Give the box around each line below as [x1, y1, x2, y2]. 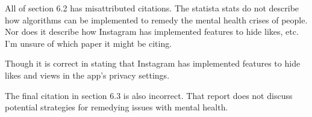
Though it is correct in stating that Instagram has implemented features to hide [5, 57, 301, 70]
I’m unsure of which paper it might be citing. [5, 37, 172, 49]
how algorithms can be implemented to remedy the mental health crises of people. [5, 13, 308, 26]
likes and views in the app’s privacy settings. [5, 68, 170, 81]
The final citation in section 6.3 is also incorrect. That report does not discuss [5, 89, 293, 101]
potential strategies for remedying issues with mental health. [5, 101, 228, 113]
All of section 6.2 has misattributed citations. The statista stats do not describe [5, 2, 299, 14]
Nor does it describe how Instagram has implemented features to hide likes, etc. [5, 25, 299, 38]
